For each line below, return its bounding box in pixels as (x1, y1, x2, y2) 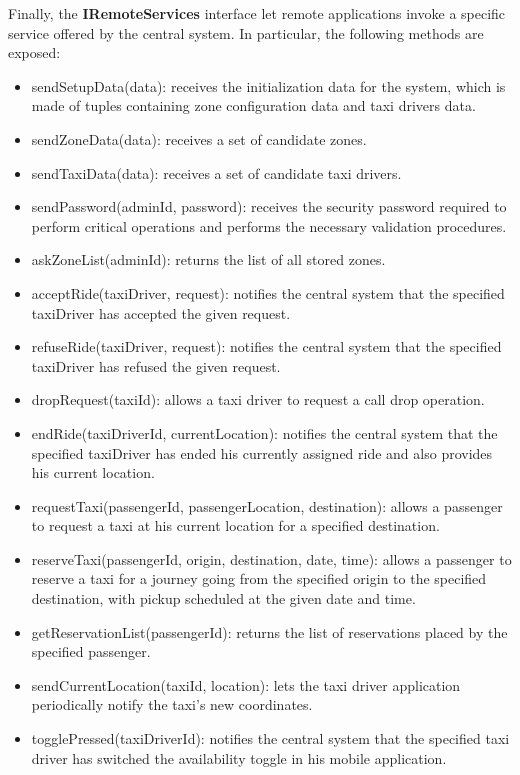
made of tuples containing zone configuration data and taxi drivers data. (31, 95, 476, 116)
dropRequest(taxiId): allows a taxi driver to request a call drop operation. (31, 389, 485, 410)
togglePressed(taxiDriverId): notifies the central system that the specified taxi (31, 728, 510, 749)
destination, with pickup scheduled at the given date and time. (31, 588, 416, 609)
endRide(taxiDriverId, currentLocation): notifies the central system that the (31, 422, 498, 443)
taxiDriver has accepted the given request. (31, 302, 291, 323)
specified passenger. (31, 641, 151, 662)
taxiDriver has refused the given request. (31, 355, 281, 376)
